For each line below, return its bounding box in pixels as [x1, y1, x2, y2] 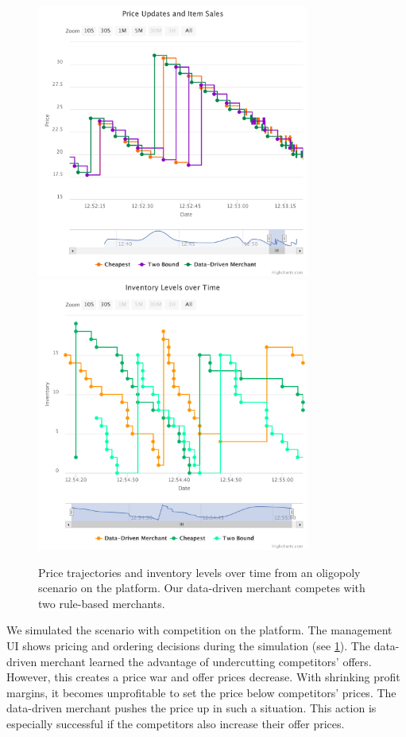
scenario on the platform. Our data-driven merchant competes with [38, 579, 365, 596]
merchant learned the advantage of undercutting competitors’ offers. [40, 653, 372, 669]
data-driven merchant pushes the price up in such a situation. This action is [6, 700, 377, 716]
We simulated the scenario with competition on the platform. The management [6, 622, 392, 638]
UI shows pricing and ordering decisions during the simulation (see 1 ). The [6, 637, 370, 653]
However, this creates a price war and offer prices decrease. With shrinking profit [6, 669, 400, 685]
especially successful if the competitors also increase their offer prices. [6, 715, 345, 731]
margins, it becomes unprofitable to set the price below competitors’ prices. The [6, 684, 396, 700]
